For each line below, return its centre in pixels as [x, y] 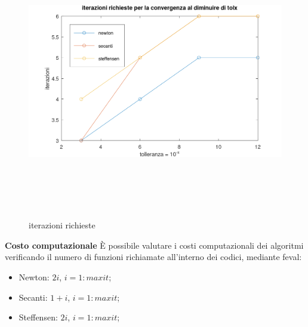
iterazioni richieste [62, 225]
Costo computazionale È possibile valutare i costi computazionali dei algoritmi [154, 245]
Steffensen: [38, 317]
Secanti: [33, 297]
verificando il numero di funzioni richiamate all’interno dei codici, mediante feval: [153, 257]
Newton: [34, 276]
